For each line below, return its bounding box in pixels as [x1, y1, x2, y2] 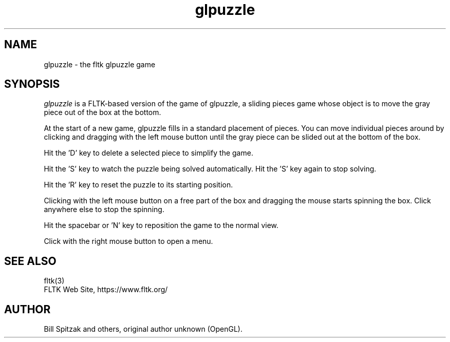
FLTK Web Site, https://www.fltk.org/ [44, 285, 168, 294]
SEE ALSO [4, 254, 57, 268]
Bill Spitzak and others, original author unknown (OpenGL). [44, 325, 242, 334]
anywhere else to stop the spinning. [44, 205, 164, 214]
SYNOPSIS [4, 78, 60, 91]
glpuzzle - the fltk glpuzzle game [44, 60, 156, 69]
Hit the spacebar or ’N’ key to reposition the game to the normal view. [44, 221, 279, 230]
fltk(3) [44, 276, 65, 286]
